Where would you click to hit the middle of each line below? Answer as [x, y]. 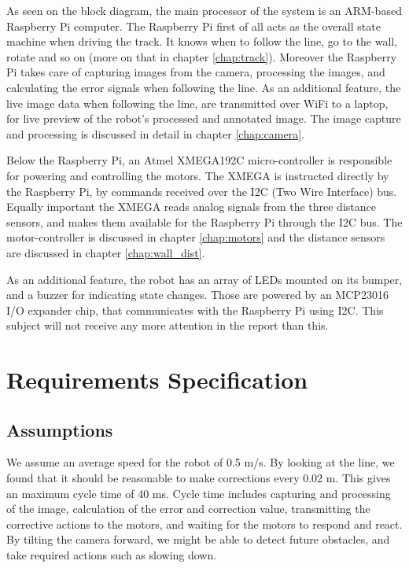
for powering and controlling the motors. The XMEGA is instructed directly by [198, 175]
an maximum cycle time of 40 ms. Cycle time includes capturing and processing [199, 493]
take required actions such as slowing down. [112, 555]
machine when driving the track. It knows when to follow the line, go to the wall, [202, 41]
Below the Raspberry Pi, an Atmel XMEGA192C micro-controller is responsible [199, 160]
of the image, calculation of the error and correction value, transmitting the [188, 509]
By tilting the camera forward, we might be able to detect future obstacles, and [198, 539]
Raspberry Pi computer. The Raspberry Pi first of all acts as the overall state [193, 26]
